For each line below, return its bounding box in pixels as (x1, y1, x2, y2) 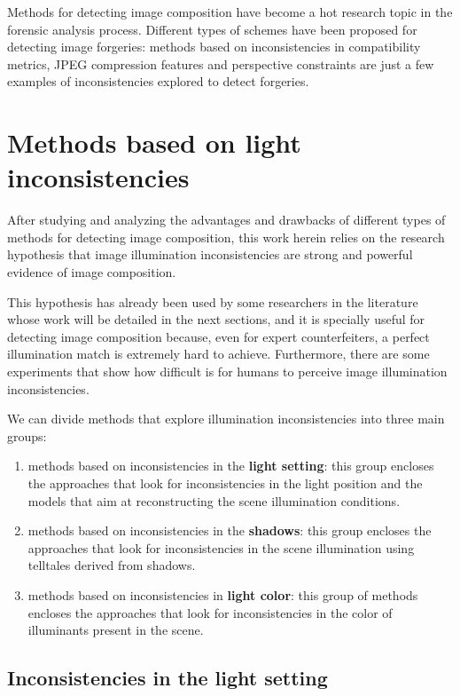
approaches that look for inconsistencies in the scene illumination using (27, 538, 415, 557)
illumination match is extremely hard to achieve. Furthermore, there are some (7, 344, 430, 363)
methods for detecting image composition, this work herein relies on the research (7, 227, 445, 246)
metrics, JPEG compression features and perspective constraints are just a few (7, 54, 434, 73)
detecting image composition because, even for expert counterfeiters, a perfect (7, 327, 430, 345)
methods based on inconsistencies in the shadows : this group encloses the (27, 521, 432, 540)
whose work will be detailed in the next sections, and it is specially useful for (7, 310, 425, 328)
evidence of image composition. (7, 263, 176, 281)
